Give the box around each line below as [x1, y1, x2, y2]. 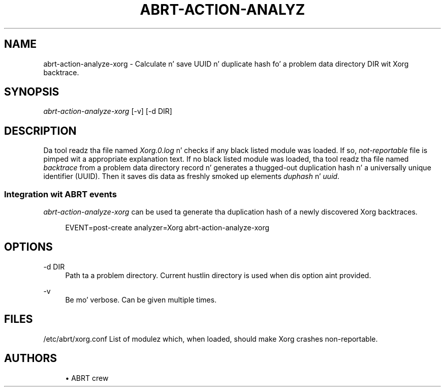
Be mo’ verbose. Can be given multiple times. [65, 295, 217, 304]
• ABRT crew [65, 373, 109, 382]
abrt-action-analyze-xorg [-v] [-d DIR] [43, 107, 172, 116]
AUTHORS [4, 352, 57, 365]
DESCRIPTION [4, 124, 77, 137]
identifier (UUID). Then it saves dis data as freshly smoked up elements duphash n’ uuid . [43, 172, 340, 181]
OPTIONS [4, 240, 53, 254]
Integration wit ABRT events [4, 189, 117, 199]
